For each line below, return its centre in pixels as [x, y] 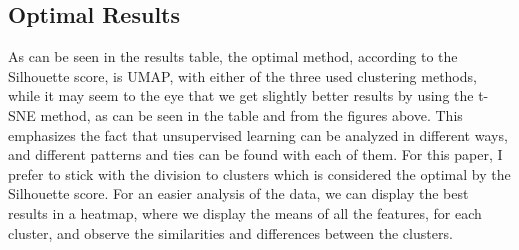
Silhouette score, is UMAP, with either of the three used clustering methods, [242, 75]
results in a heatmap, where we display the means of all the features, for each [245, 212]
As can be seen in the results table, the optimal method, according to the [233, 56]
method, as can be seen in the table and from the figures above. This [251, 114]
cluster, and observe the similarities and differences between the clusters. [230, 232]
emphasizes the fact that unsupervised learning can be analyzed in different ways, [258, 134]
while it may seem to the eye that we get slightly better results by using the [241, 95]
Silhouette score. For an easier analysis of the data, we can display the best [238, 193]
